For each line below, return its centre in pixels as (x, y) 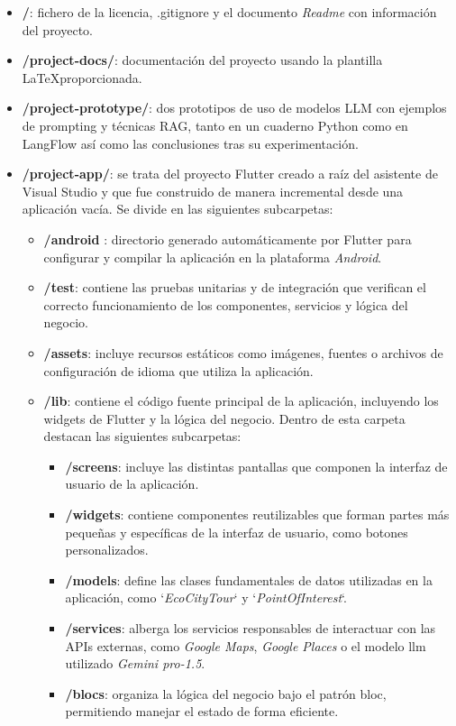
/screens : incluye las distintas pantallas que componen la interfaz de (256, 466)
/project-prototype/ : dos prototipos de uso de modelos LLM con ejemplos (234, 108)
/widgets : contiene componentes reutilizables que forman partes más (257, 515)
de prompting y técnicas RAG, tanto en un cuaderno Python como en (215, 125)
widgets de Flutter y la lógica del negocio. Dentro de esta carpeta (224, 418)
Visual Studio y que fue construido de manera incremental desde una (213, 191)
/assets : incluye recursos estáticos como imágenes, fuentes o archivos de (243, 352)
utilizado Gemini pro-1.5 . (135, 663)
